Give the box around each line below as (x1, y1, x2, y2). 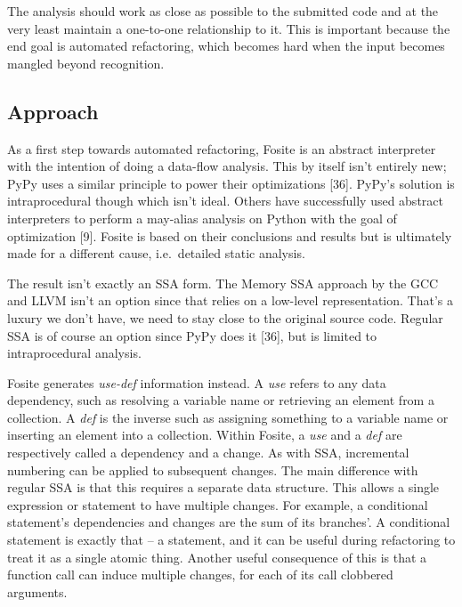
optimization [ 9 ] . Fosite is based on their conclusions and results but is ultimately (7, 226, 452, 245)
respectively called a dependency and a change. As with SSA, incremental (7, 443, 409, 462)
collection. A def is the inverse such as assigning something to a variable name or (7, 408, 449, 426)
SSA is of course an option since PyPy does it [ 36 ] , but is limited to (7, 326, 377, 344)
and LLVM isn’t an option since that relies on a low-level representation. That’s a (7, 291, 453, 310)
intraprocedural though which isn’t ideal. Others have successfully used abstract (7, 191, 443, 210)
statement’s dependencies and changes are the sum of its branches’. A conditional (7, 513, 450, 531)
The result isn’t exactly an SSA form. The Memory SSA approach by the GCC (7, 273, 439, 292)
